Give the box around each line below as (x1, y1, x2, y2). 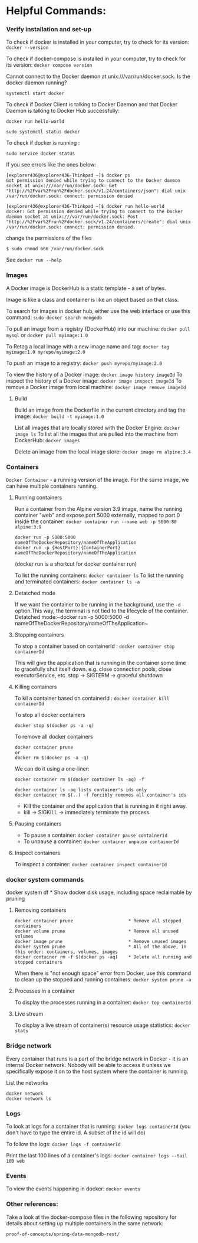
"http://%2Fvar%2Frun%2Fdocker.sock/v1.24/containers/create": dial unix (6, 219, 192, 225)
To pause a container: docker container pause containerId (23, 831, 168, 839)
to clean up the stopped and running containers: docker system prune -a (14, 976, 192, 983)
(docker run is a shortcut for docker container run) (14, 560, 137, 567)
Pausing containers (14, 820, 62, 827)
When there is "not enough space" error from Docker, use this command (14, 970, 192, 977)
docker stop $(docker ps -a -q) (14, 723, 94, 729)
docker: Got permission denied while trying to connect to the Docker (6, 208, 183, 215)
